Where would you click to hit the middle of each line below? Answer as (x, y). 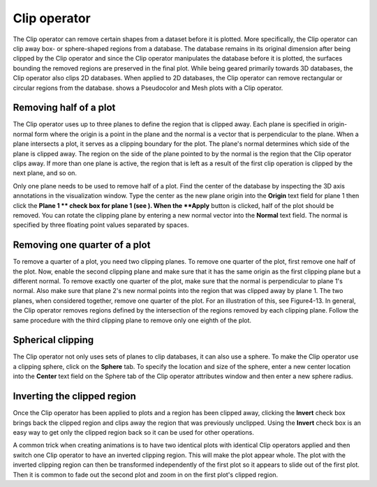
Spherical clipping (53, 340)
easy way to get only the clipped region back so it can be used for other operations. (133, 432)
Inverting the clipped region (74, 397)
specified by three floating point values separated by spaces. (101, 225)
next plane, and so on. (45, 173)
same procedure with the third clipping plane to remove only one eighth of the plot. (132, 320)
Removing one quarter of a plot (82, 245)
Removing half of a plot (64, 108)
